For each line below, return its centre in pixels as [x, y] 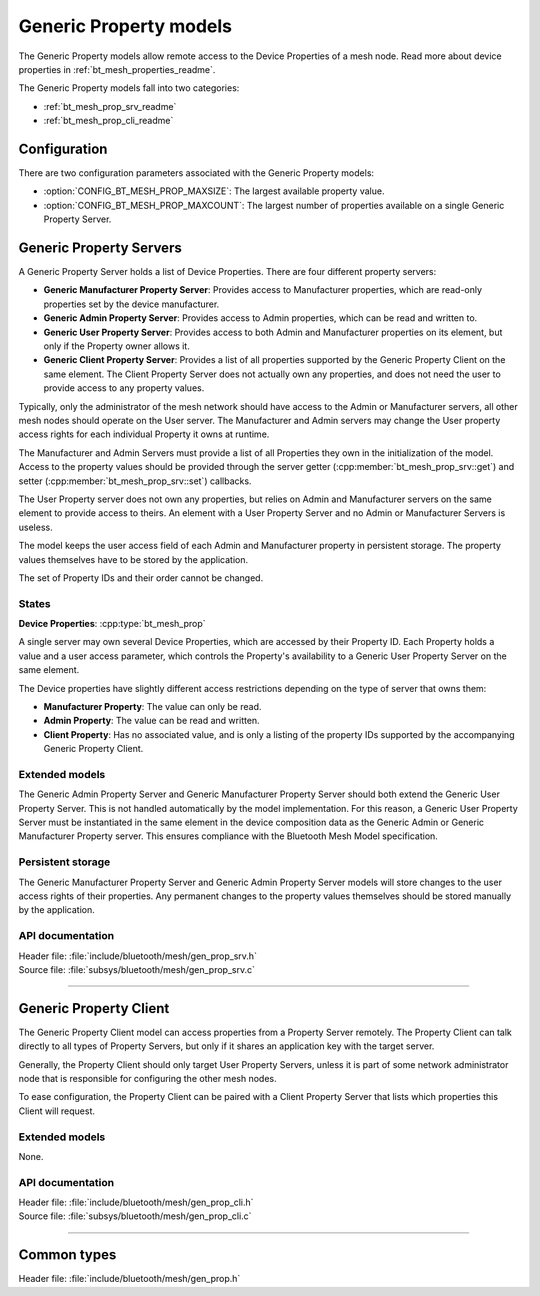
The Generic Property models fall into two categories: [129, 88]
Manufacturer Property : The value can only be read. [152, 706]
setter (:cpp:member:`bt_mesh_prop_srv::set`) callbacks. [135, 481]
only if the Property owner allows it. [116, 346]
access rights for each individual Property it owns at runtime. [144, 434]
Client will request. [56, 1111]
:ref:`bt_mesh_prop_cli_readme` [108, 121]
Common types [67, 1255]
